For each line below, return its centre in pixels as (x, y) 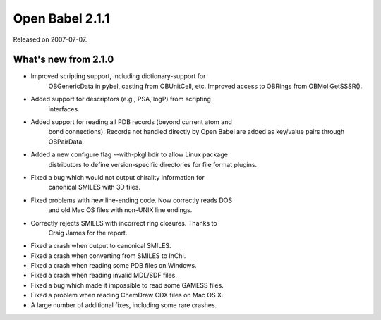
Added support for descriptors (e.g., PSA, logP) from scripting (121, 99)
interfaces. (64, 109)
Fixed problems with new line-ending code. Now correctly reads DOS (132, 200)
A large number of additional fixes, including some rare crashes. (124, 305)
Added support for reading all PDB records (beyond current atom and (131, 122)
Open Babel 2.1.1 (61, 18)
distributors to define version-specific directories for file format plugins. (153, 164)
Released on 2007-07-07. (50, 39)
